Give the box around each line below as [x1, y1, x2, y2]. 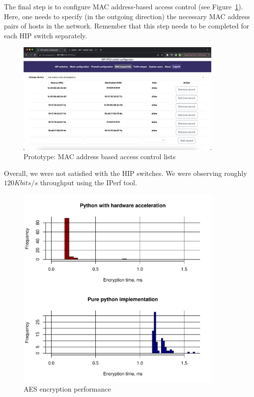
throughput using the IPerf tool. [40, 177, 137, 188]
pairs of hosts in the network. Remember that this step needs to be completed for [4, 21, 250, 31]
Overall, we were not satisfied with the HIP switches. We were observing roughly [4, 168, 247, 178]
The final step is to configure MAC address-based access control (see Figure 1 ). [4, 1, 243, 11]
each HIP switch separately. [4, 30, 87, 40]
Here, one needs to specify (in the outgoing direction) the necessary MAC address [4, 11, 250, 21]
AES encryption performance [24, 384, 111, 394]
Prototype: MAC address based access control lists [24, 151, 176, 162]
